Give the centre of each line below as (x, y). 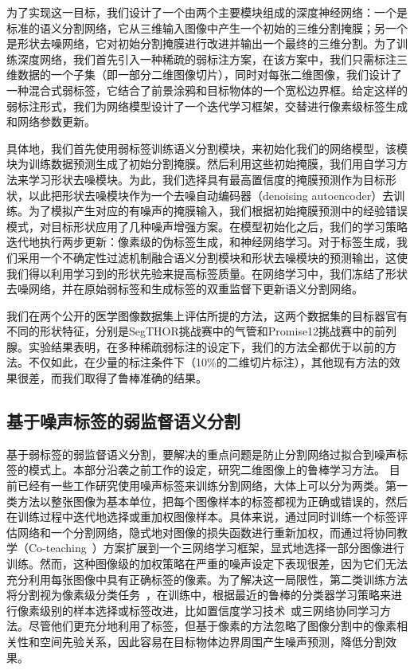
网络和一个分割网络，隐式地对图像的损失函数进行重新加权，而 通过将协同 (207, 532)
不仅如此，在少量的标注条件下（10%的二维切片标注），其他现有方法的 (209, 362)
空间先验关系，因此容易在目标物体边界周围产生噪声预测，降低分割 (212, 641)
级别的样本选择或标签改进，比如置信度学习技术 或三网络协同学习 (209, 610)
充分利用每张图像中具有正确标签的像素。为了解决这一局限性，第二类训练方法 (207, 579)
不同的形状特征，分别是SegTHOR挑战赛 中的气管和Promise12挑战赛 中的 (191, 331)
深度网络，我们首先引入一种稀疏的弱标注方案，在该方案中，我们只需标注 (207, 59)
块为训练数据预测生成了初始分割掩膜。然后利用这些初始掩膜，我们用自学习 (201, 164)
